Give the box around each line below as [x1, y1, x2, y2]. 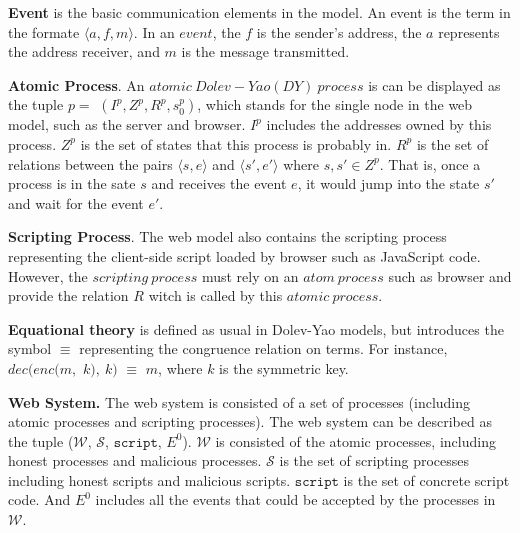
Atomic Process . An [8, 74, 145, 95]
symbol [8, 338, 52, 359]
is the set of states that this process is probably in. [80, 133, 392, 154]
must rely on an [201, 265, 299, 286]
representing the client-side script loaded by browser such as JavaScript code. [8, 245, 481, 266]
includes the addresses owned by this [266, 114, 492, 135]
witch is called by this [148, 285, 283, 306]
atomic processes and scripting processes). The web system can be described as [8, 411, 492, 432]
